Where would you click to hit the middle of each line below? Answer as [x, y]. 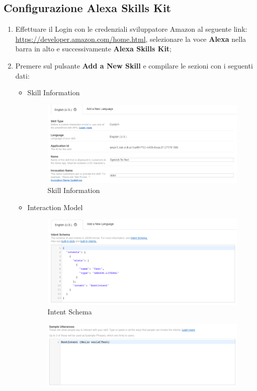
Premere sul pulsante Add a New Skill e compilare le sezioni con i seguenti [134, 65]
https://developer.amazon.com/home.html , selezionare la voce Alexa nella [131, 39]
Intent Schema [70, 312]
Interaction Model [55, 207]
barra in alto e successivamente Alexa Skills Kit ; [94, 49]
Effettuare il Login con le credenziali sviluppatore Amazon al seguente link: [131, 29]
